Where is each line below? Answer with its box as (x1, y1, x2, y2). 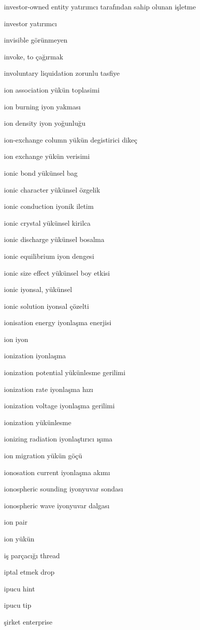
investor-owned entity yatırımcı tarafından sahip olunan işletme (4, 1, 196, 11)
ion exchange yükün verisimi (4, 151, 90, 161)
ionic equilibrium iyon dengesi (4, 250, 94, 261)
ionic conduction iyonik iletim (4, 201, 94, 211)
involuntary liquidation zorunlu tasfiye (4, 68, 120, 78)
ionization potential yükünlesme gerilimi (4, 367, 125, 378)
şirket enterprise (4, 616, 52, 627)
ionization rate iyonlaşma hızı (4, 384, 93, 394)
